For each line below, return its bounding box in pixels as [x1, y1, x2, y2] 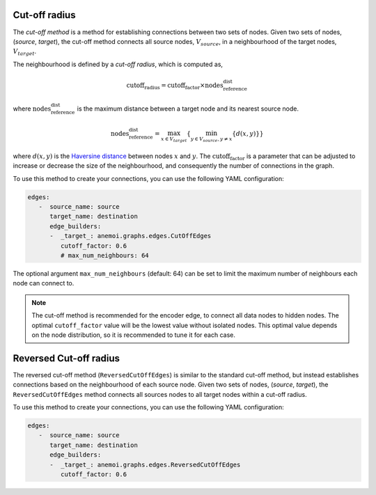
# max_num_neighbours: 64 [60, 251, 149, 260]
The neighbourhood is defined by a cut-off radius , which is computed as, [13, 60, 223, 68]
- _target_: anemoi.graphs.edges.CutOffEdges [49, 232, 212, 240]
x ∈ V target [161, 136, 187, 143]
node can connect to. [13, 279, 75, 288]
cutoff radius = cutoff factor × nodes [126, 81, 224, 91]
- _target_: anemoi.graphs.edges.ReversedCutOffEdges [49, 460, 241, 469]
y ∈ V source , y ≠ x [190, 136, 233, 143]
